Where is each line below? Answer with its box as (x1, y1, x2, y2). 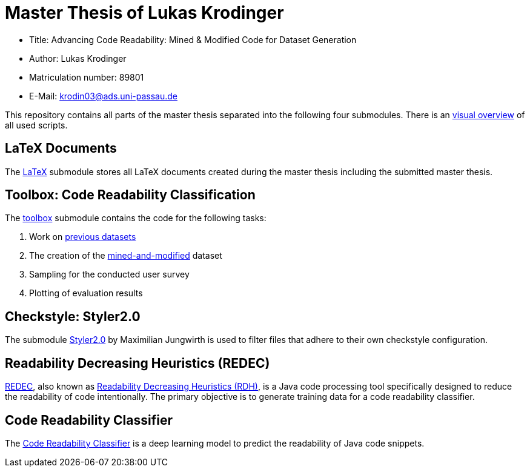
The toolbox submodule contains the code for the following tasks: (5, 213, 267, 224)
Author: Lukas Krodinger (29, 53, 127, 64)
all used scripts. (5, 119, 68, 130)
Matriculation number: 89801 (29, 71, 144, 82)
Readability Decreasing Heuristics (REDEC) (5, 355, 270, 371)
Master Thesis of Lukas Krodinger (5, 2, 284, 23)
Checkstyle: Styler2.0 (5, 308, 141, 324)
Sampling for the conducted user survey (29, 269, 190, 280)
